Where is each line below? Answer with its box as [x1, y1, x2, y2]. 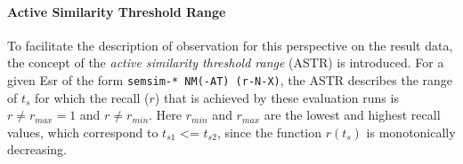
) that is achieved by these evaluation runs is [154, 88, 399, 106]
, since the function [216, 122, 322, 141]
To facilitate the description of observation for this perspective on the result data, [7, 35, 453, 54]
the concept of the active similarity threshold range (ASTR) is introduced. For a [7, 53, 444, 72]
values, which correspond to [7, 122, 158, 141]
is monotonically [366, 122, 456, 141]
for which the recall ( [35, 88, 150, 106]
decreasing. [7, 140, 68, 159]
